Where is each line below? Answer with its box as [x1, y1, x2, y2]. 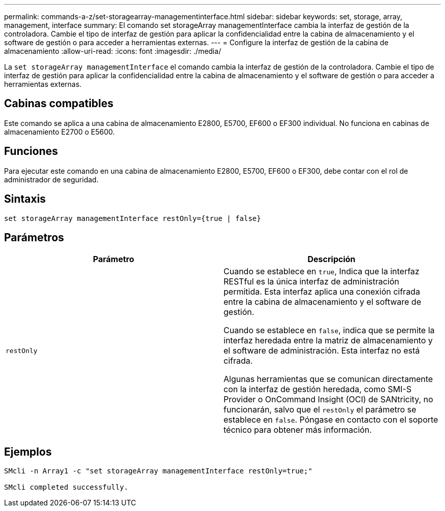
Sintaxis [4, 193, 46, 206]
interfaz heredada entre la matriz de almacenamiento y [224, 335, 433, 346]
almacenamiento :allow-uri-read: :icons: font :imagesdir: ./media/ [4, 47, 221, 55]
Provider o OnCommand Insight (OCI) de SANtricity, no [224, 394, 433, 405]
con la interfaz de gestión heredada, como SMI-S [224, 384, 411, 395]
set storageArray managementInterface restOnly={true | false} [4, 214, 261, 222]
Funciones [4, 145, 58, 158]
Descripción [307, 254, 356, 265]
